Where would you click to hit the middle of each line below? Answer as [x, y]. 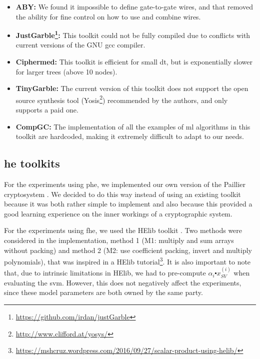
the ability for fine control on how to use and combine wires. [108, 16]
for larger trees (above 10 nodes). [66, 71]
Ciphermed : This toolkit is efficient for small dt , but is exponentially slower [134, 62]
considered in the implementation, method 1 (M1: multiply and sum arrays [119, 240]
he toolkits [32, 163]
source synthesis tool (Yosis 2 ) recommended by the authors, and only [122, 99]
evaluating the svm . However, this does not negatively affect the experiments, [123, 282]
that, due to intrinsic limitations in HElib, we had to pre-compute [105, 273]
